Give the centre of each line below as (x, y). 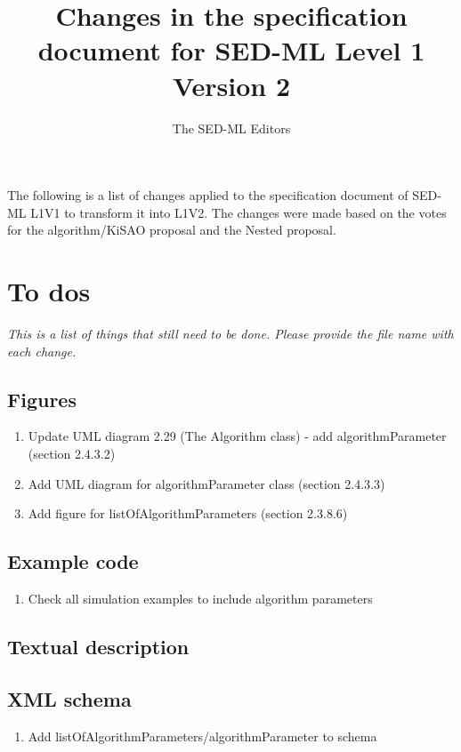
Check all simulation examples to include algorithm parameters (200, 598)
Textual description (98, 646)
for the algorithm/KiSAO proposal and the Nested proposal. (172, 230)
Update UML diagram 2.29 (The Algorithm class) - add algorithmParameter (237, 436)
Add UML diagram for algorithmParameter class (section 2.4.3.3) (206, 483)
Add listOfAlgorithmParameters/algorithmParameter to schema (202, 736)
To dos (49, 291)
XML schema (69, 698)
